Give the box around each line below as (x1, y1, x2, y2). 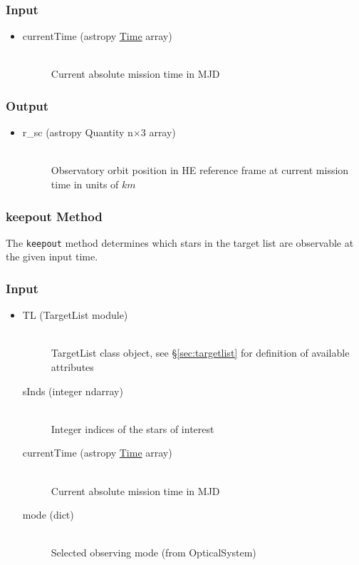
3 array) (140, 125, 176, 140)
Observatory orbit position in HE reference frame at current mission (51, 163, 349, 178)
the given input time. (6, 249, 98, 264)
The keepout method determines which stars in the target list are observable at (6, 235, 354, 250)
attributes (51, 360, 94, 375)
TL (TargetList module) (22, 307, 128, 322)
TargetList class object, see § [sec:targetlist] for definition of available (51, 345, 350, 360)
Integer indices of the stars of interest (51, 421, 214, 436)
